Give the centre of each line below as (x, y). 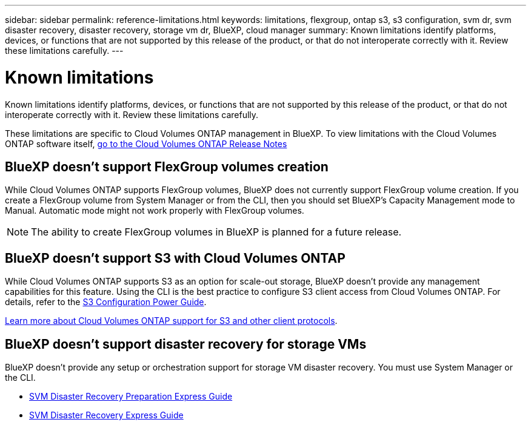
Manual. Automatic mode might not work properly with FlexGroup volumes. (155, 211)
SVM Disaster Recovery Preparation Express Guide (131, 397)
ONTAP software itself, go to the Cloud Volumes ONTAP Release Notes (146, 143)
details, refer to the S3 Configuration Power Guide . (106, 302)
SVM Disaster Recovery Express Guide (106, 415)
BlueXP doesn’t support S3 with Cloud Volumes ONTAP (175, 258)
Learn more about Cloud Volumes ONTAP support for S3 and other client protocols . (171, 321)
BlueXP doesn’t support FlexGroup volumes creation (167, 166)
